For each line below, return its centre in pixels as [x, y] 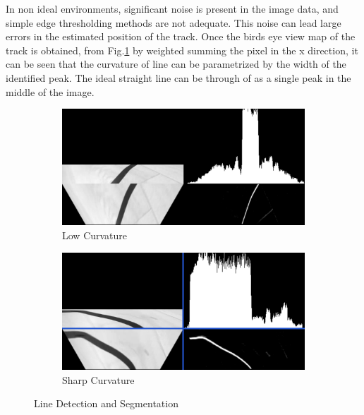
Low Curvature [95, 235]
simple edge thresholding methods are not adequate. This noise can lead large [174, 22]
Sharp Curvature [98, 379]
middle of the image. [50, 91]
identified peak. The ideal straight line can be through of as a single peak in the [178, 77]
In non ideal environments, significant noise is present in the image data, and [172, 8]
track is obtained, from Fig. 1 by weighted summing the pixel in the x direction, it [182, 50]
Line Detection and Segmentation [106, 403]
